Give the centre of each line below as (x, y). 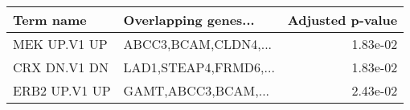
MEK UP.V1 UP (60, 44)
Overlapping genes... (189, 20)
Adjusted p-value (342, 20)
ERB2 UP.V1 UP (62, 90)
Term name (50, 20)
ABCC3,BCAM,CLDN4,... (198, 44)
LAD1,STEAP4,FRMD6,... (199, 67)
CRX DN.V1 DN (61, 67)
